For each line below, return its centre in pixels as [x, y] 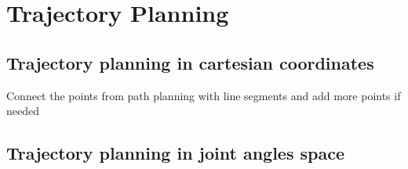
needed [23, 111]
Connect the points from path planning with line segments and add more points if [204, 95]
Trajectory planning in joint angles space [176, 153]
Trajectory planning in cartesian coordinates [190, 62]
